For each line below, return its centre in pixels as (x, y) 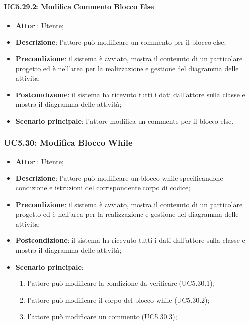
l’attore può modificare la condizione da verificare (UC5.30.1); (121, 283)
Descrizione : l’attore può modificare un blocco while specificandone (119, 178)
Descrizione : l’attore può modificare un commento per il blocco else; (121, 42)
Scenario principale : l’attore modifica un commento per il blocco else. (124, 120)
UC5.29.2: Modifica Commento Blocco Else (79, 6)
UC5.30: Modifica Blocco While (68, 143)
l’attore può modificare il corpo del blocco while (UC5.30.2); (118, 300)
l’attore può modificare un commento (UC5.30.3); (102, 316)
